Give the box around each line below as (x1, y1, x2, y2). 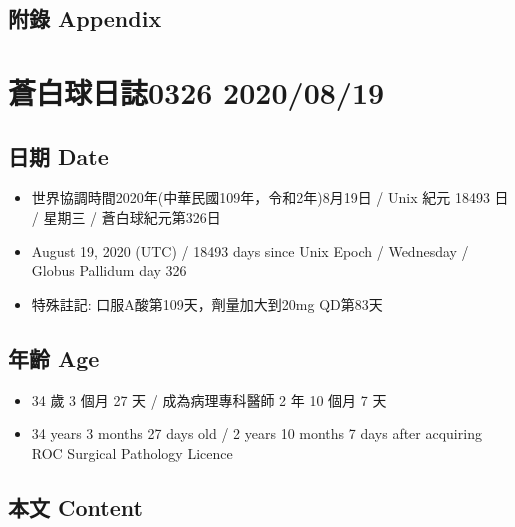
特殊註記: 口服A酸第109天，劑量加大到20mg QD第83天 (31, 293, 383, 314)
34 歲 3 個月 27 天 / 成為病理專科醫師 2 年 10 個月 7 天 (31, 389, 387, 410)
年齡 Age (8, 342, 100, 373)
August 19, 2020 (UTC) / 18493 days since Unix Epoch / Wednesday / (31, 240, 469, 261)
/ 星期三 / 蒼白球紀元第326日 (31, 206, 221, 227)
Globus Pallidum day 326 (31, 260, 187, 281)
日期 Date (8, 140, 109, 171)
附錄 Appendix (8, 3, 162, 34)
